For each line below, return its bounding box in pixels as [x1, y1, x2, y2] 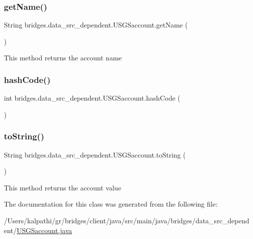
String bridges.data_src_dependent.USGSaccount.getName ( [4, 20, 188, 30]
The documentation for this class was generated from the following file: [4, 199, 218, 209]
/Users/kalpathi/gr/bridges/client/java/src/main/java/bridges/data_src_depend [4, 215, 250, 225]
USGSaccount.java [17, 225, 72, 235]
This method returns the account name [4, 53, 122, 63]
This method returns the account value [4, 182, 121, 192]
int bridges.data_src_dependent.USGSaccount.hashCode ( [4, 93, 181, 103]
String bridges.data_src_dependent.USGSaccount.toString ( [4, 149, 186, 159]
